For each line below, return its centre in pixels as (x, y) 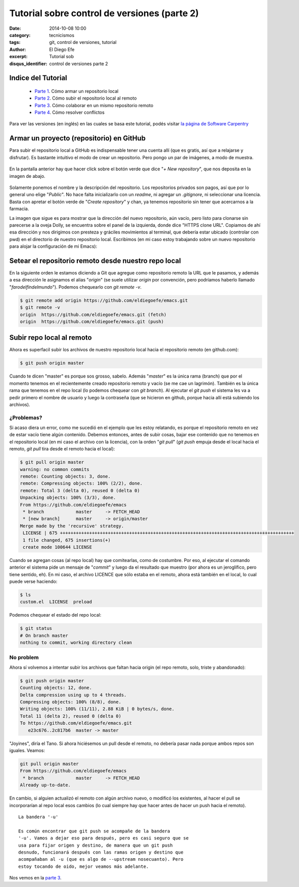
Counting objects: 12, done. (56, 688)
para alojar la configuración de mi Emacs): (53, 246)
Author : (18, 49)
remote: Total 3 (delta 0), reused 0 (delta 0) (80, 491)
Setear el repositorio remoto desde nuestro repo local (95, 261)
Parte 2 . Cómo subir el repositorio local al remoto (86, 98)
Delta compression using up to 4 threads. (73, 695)
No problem (24, 657)
